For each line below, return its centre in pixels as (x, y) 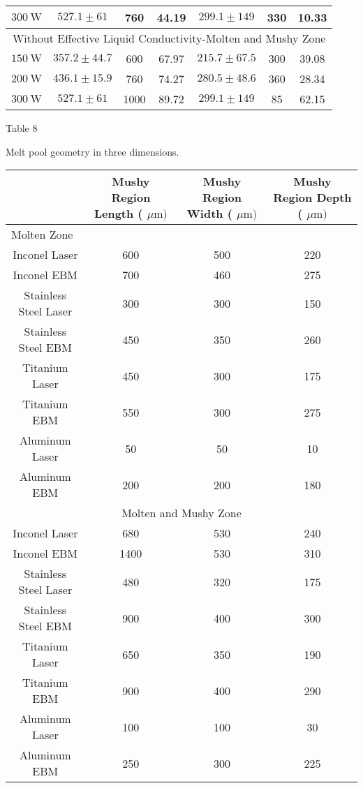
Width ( (209, 214)
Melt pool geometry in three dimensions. (92, 151)
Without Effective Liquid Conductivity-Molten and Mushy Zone (169, 38)
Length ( (118, 214)
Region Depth (312, 198)
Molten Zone (42, 235)
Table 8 (22, 128)
